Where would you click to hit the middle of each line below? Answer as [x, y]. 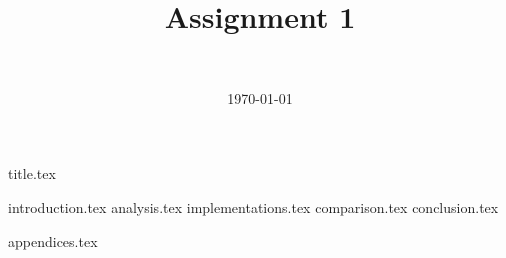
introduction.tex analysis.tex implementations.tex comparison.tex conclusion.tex [253, 206]
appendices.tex [53, 240]
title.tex [32, 173]
